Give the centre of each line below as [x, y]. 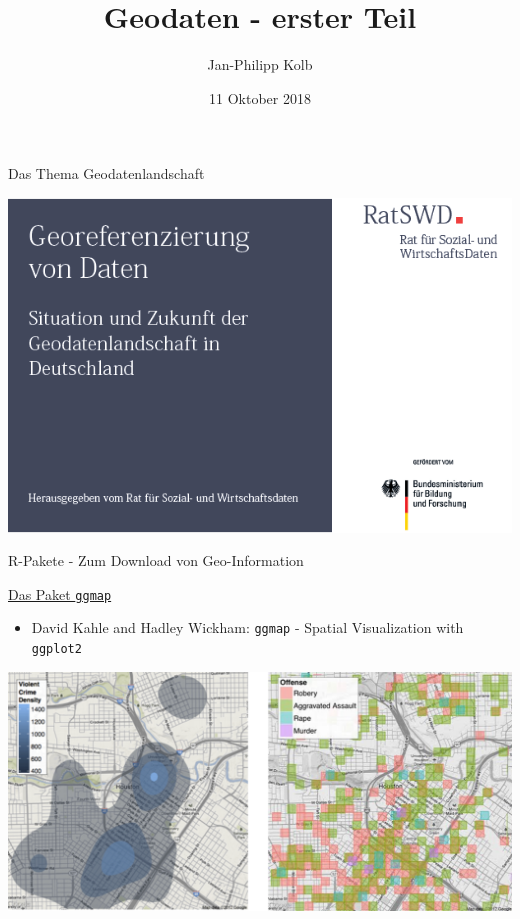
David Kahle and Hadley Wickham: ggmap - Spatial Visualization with [247, 627]
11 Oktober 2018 [260, 97]
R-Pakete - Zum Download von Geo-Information [156, 560]
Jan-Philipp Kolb [260, 64]
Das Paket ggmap [60, 593]
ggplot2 [56, 649]
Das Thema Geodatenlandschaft [106, 173]
